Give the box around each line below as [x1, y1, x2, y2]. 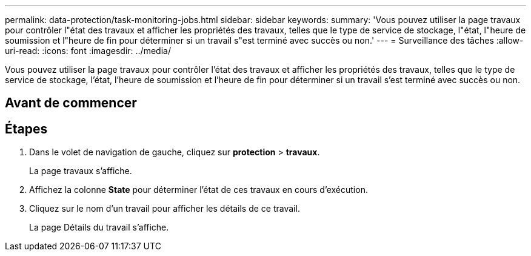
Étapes [5, 121, 48, 136]
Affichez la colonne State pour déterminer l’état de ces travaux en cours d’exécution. [29, 184, 368, 195]
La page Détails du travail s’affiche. [29, 222, 169, 233]
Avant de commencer [5, 95, 137, 111]
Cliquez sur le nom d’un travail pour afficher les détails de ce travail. [29, 203, 300, 214]
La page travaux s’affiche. [29, 166, 132, 177]
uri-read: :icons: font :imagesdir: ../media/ [5, 45, 171, 56]
